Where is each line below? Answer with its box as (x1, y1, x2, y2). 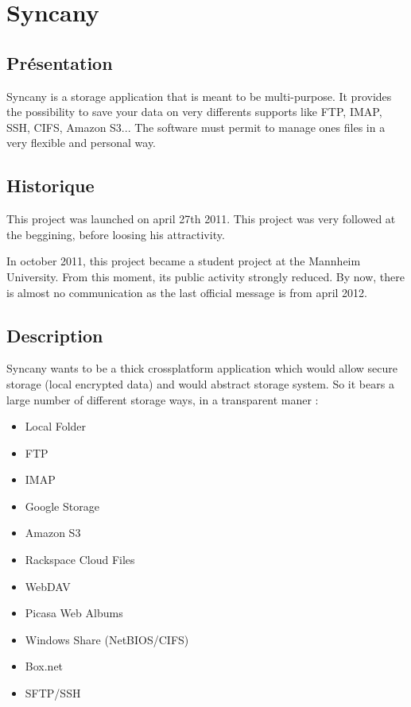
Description (6, 323, 103, 347)
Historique (6, 173, 95, 198)
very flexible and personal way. (6, 134, 157, 151)
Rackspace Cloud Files (25, 551, 135, 568)
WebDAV (25, 578, 71, 594)
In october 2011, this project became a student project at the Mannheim (6, 253, 361, 269)
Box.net (25, 658, 64, 674)
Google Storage (25, 497, 99, 514)
